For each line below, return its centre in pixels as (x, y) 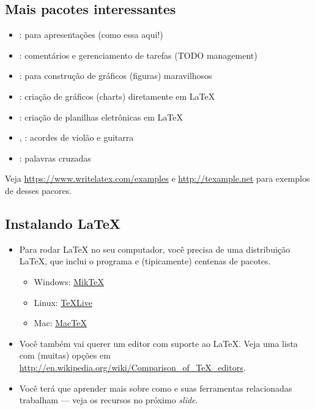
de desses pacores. (39, 190)
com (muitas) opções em (65, 355)
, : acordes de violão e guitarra (76, 137)
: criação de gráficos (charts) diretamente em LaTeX (117, 96)
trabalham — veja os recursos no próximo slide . (109, 400)
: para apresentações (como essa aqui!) (91, 35)
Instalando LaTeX (63, 223)
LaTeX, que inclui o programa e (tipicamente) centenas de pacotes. (145, 261)
